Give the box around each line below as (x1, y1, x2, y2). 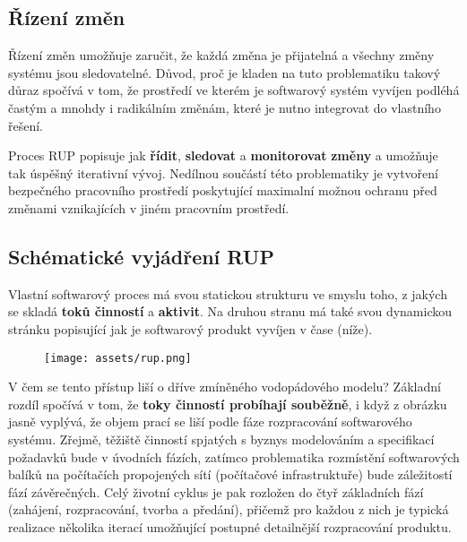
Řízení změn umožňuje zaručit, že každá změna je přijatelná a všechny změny (8, 46, 435, 65)
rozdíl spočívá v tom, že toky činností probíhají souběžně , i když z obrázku (8, 394, 447, 413)
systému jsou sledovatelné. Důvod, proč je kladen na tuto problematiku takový (8, 63, 441, 82)
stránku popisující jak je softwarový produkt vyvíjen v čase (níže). (8, 319, 373, 338)
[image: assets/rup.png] (44, 351, 192, 365)
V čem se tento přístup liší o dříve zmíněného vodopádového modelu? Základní (8, 377, 441, 396)
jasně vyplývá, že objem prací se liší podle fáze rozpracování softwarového (8, 412, 412, 431)
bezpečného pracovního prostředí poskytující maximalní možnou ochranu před (8, 181, 437, 200)
